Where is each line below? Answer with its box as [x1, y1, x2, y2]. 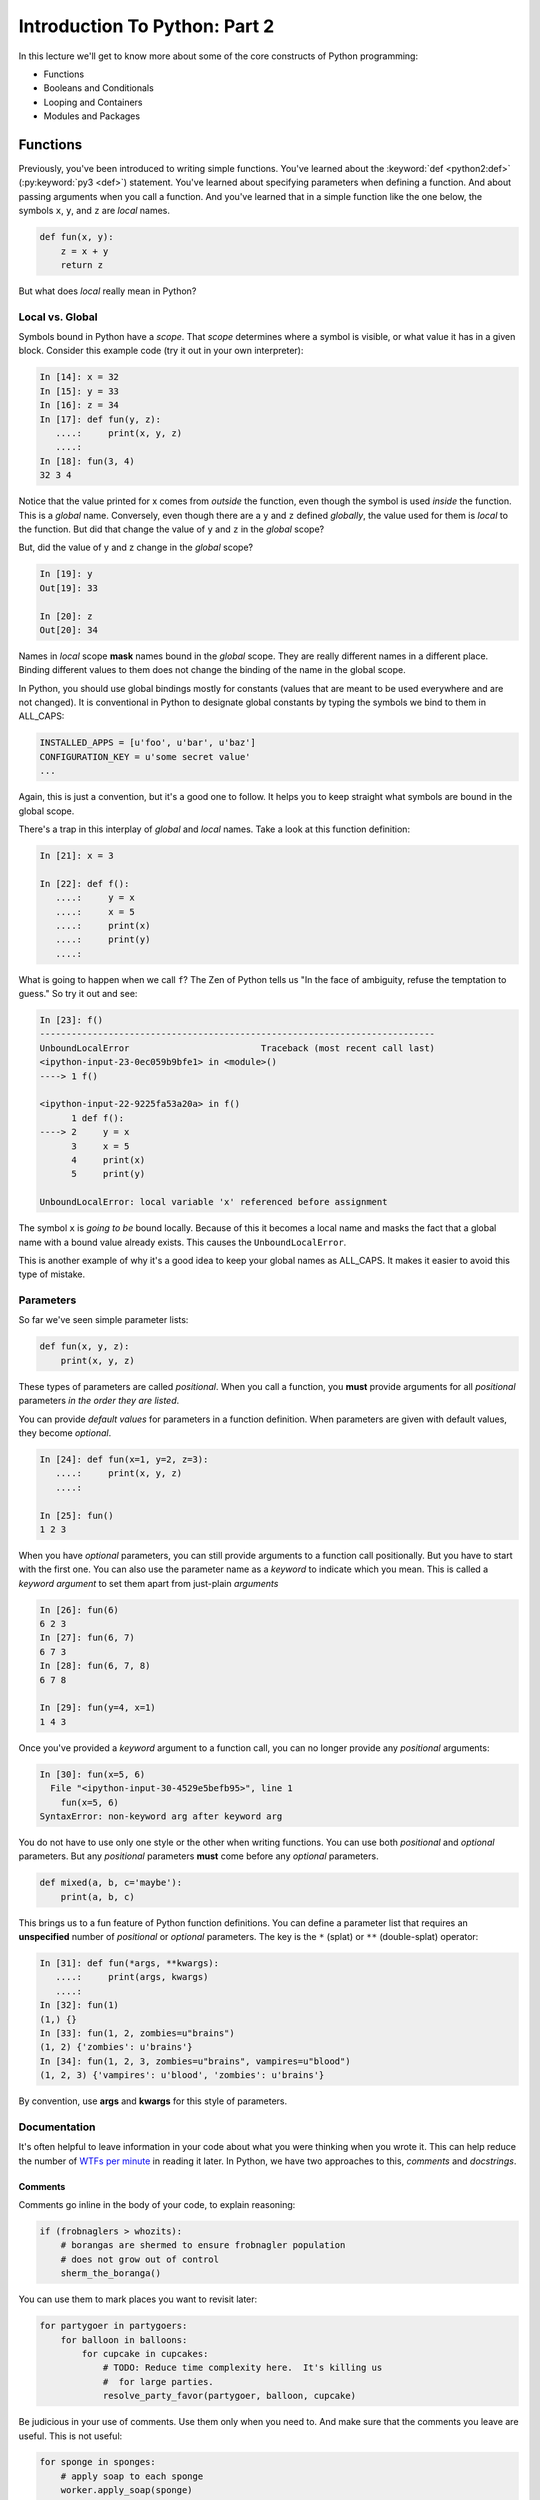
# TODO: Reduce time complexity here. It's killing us [102, 2362, 383, 2374]
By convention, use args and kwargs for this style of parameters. [18, 2095, 288, 2107]
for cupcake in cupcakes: [81, 2348, 209, 2359]
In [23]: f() [39, 1015, 104, 1026]
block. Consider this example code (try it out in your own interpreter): [18, 345, 304, 357]
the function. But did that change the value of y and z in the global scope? [18, 523, 325, 535]
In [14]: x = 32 [39, 371, 120, 383]
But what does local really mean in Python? [18, 285, 197, 297]
